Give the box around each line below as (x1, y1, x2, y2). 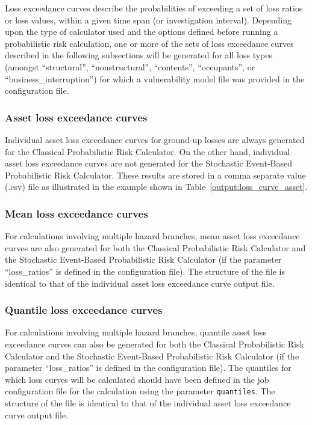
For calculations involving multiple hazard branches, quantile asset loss (5, 326, 267, 338)
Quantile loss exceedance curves (5, 302, 163, 317)
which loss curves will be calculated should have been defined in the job (5, 373, 269, 385)
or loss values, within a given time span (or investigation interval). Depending (5, 13, 292, 26)
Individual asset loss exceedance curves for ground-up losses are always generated (5, 133, 305, 145)
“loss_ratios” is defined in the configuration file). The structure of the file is (5, 264, 285, 277)
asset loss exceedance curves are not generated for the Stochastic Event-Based (5, 157, 292, 170)
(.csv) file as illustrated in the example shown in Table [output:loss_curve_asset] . (5, 180, 308, 193)
